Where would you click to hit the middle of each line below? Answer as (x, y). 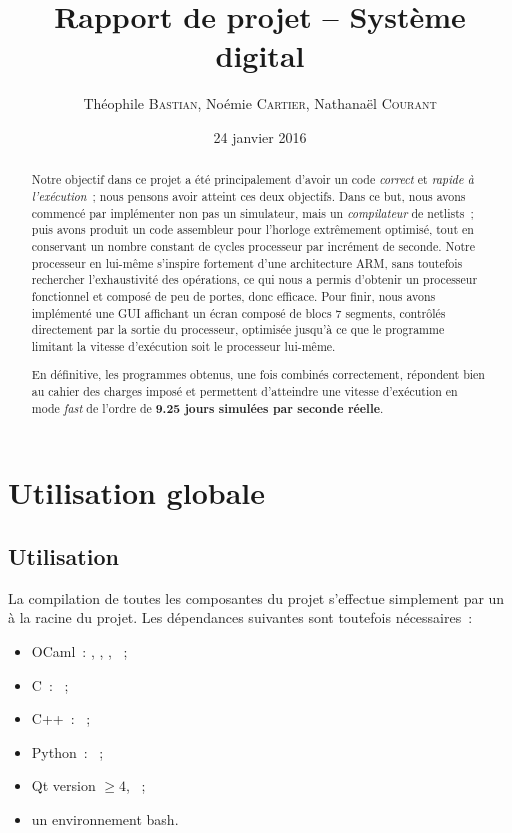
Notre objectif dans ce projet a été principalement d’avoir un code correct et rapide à (252, 179)
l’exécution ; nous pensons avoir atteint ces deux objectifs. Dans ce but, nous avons (248, 195)
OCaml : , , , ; (79, 650)
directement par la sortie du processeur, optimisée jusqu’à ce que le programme (238, 329)
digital (260, 55)
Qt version (63, 785)
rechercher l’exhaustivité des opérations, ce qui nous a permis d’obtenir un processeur (254, 279)
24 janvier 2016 (260, 136)
